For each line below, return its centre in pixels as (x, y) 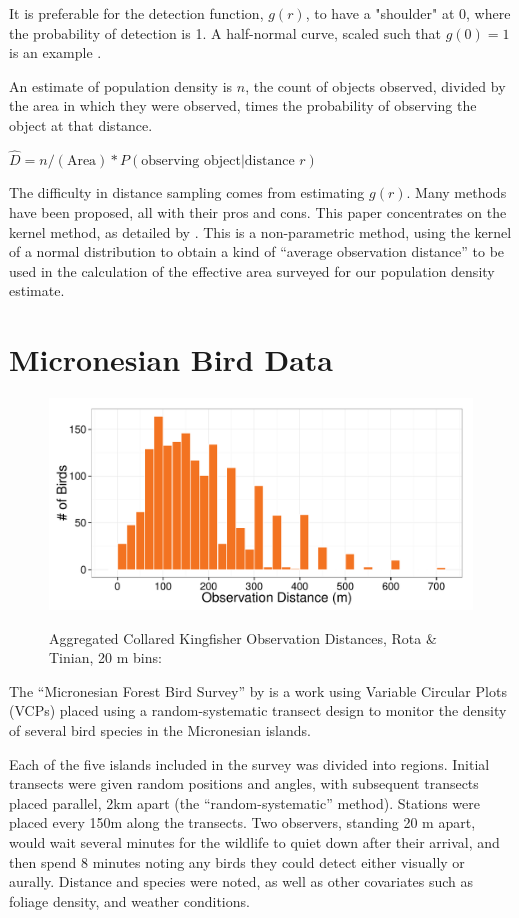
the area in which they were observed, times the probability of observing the (243, 105)
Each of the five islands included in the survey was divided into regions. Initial (249, 763)
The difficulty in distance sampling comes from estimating (187, 192)
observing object (191, 160)
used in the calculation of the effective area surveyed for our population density (252, 270)
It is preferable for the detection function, (136, 13)
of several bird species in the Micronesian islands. (160, 730)
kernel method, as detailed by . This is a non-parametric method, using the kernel (260, 231)
